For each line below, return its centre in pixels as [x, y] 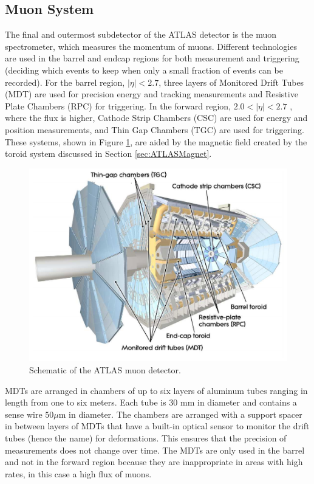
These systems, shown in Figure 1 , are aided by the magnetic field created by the [156, 141]
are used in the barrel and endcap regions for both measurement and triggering [152, 58]
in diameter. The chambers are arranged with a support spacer [186, 414]
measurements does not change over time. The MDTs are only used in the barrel [155, 450]
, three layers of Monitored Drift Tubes [231, 82]
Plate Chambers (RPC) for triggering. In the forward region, [118, 105]
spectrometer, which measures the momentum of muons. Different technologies [151, 46]
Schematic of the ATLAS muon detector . [105, 369]
